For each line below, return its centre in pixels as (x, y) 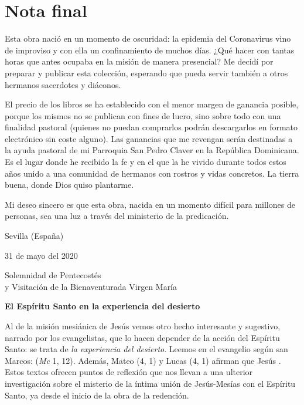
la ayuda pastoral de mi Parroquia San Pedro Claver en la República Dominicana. (152, 150)
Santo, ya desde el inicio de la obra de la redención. (97, 395)
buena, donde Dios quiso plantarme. (69, 185)
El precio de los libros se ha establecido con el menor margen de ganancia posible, (152, 104)
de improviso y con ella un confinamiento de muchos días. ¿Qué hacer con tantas (150, 50)
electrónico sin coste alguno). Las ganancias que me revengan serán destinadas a (149, 138)
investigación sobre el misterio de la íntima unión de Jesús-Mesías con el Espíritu (150, 383)
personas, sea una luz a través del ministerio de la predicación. (117, 216)
